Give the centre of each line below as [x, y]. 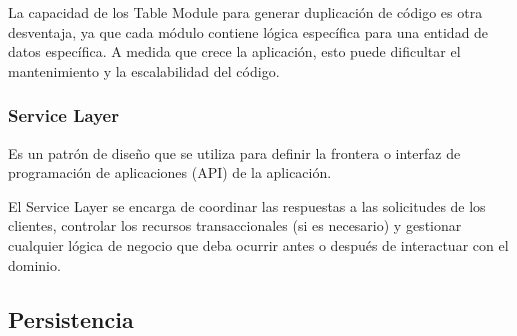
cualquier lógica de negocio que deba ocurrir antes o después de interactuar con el [258, 244]
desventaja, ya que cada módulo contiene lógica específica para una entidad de [248, 31]
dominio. [34, 264]
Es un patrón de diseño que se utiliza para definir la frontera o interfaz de [234, 152]
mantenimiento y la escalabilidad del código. [144, 70]
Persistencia [71, 318]
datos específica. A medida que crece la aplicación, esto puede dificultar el [234, 51]
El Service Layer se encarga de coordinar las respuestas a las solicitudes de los [247, 205]
